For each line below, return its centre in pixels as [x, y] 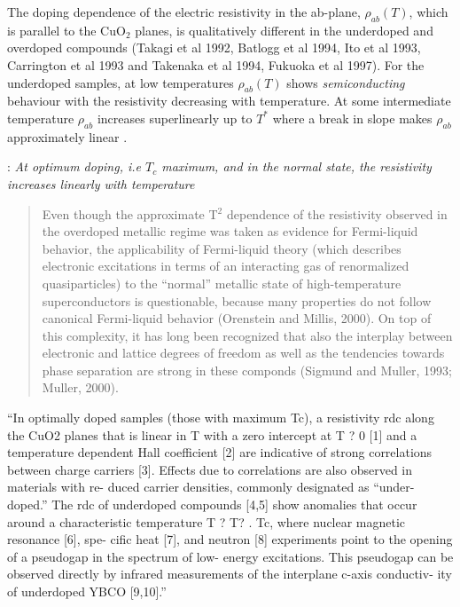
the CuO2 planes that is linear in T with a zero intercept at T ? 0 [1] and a [212, 434]
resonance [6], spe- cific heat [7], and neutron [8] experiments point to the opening [230, 539]
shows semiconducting [346, 82]
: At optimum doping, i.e [74, 166]
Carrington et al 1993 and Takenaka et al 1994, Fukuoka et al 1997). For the [216, 64]
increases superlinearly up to [175, 118]
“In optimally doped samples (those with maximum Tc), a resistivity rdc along [221, 418]
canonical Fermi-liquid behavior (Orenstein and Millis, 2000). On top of [237, 318]
